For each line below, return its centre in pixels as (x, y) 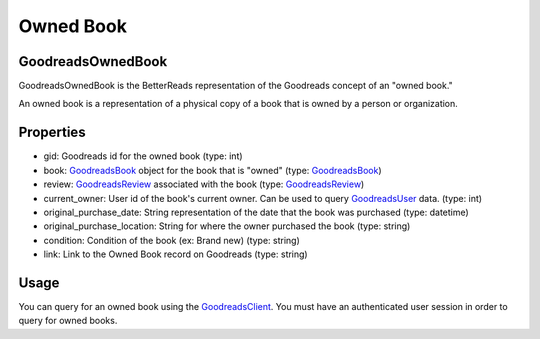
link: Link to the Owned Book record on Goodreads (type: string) (176, 254)
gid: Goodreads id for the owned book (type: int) (143, 156)
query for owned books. (68, 321)
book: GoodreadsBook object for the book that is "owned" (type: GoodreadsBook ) (212, 170)
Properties (52, 132)
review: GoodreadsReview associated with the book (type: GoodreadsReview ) (204, 184)
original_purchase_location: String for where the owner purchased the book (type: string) (227, 226)
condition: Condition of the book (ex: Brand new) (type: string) (171, 240)
